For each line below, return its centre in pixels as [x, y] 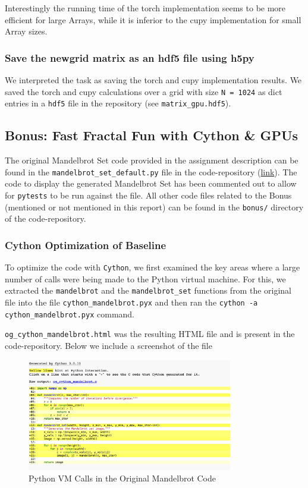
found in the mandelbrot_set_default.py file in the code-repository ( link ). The [151, 171]
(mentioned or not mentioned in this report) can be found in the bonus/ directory [154, 207]
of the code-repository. [45, 218]
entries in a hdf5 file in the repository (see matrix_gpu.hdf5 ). [118, 103]
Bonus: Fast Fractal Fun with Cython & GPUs [152, 135]
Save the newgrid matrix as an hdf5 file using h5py [130, 57]
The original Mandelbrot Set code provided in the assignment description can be [152, 160]
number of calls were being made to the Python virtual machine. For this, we [145, 278]
